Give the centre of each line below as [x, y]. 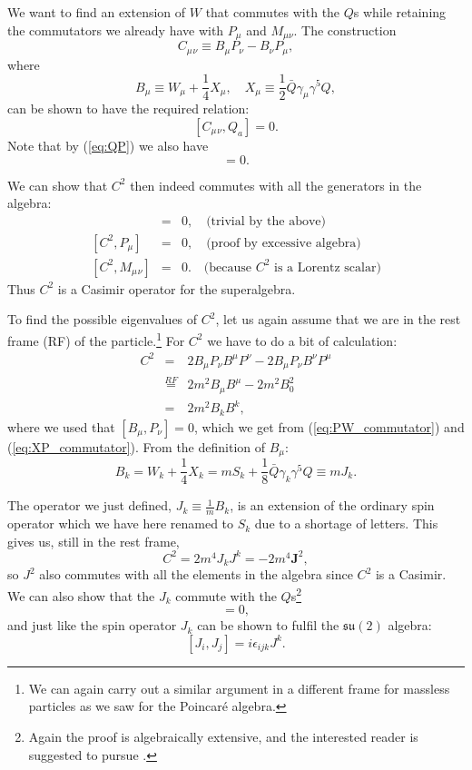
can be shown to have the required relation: [128, 109]
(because [228, 267]
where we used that [61, 426]
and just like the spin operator [92, 625]
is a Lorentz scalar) [328, 267]
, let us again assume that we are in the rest [338, 319]
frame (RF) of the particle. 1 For [96, 339]
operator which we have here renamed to [121, 523]
